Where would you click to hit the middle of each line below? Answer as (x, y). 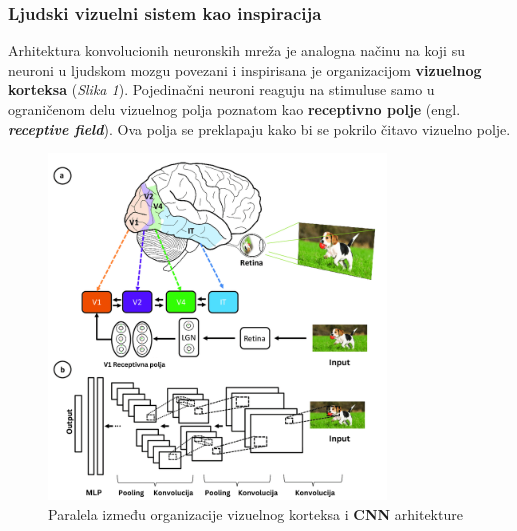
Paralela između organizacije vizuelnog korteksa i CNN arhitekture (255, 513)
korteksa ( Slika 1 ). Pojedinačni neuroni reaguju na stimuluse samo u (221, 89)
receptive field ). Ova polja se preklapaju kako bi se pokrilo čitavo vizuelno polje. (259, 128)
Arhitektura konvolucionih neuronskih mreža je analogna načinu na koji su (236, 50)
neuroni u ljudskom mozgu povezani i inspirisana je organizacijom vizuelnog (245, 69)
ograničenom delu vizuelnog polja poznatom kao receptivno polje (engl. (234, 109)
